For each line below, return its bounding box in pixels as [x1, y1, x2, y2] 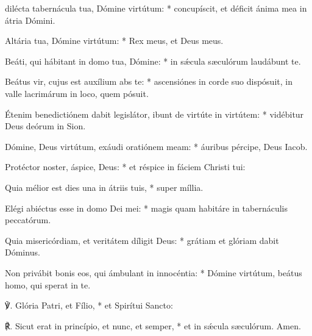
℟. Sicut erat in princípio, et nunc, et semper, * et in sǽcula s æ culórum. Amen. [5, 319, 301, 332]
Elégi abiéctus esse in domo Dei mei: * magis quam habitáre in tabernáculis [5, 201, 288, 214]
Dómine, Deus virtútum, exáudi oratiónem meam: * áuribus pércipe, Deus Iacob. [5, 140, 308, 152]
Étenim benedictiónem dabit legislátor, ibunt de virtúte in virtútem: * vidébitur [5, 107, 304, 120]
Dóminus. [5, 246, 40, 259]
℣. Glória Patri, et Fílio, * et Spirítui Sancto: [5, 299, 173, 312]
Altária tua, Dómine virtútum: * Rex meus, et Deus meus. [5, 34, 224, 47]
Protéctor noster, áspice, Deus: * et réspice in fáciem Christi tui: [5, 160, 246, 173]
